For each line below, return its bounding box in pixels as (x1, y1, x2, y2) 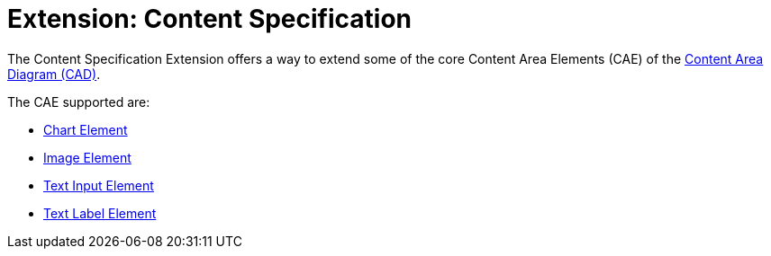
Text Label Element (43, 205, 157, 221)
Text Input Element (43, 177, 154, 193)
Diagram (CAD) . (7, 66, 101, 82)
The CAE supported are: (7, 93, 150, 110)
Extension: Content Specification (7, 4, 413, 34)
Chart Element (43, 121, 128, 137)
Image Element (43, 149, 132, 165)
